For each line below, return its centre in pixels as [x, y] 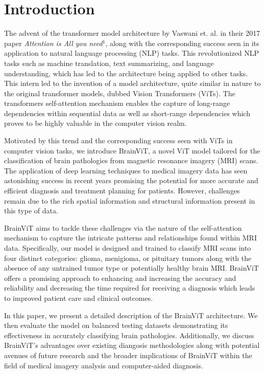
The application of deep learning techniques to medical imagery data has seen [126, 170]
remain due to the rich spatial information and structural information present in [130, 200]
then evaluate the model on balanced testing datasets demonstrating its [116, 325]
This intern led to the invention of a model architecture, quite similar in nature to [132, 83]
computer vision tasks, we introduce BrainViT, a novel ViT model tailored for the [132, 150]
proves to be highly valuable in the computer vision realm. [95, 123]
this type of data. [31, 211]
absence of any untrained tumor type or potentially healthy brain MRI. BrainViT [131, 268]
